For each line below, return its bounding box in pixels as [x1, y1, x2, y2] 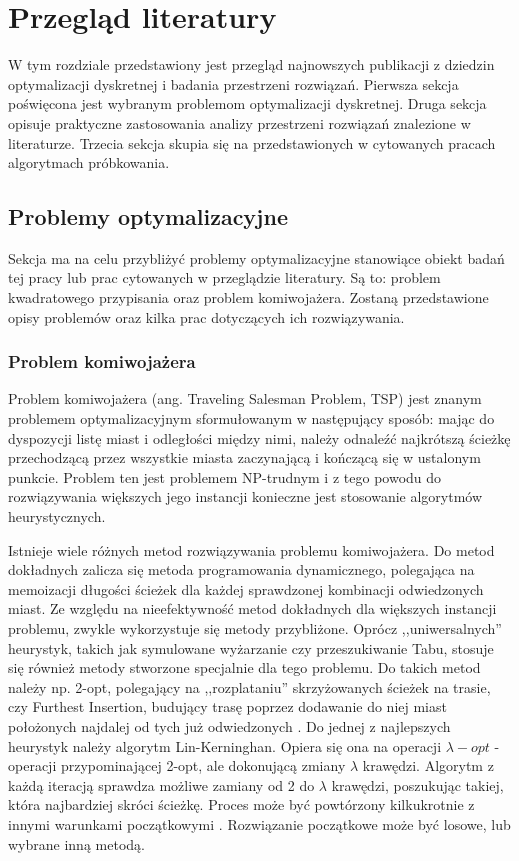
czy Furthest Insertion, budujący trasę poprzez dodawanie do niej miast [8, 696, 447, 717]
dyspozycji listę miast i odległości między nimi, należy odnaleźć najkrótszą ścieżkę [8, 427, 511, 448]
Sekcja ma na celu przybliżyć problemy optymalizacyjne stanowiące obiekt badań [8, 247, 505, 268]
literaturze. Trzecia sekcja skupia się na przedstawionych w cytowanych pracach [8, 132, 496, 153]
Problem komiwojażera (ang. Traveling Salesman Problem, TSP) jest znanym [8, 388, 482, 409]
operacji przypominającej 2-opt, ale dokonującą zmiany [8, 755, 346, 776]
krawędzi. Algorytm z [362, 755, 494, 776]
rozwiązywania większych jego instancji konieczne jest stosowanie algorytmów [8, 486, 483, 507]
